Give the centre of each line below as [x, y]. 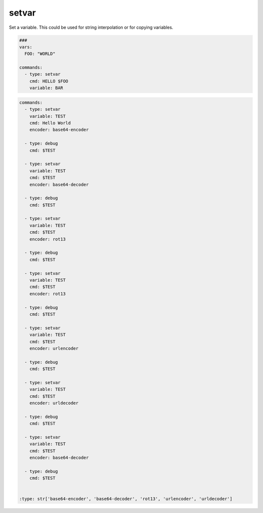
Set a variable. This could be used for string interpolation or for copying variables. [91, 27]
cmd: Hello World [50, 123]
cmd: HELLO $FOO [49, 81]
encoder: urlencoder [54, 348]
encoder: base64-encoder [59, 130]
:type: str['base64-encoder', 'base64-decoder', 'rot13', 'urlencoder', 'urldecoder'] [126, 499]
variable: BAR [46, 88]
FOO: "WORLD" [40, 54]
